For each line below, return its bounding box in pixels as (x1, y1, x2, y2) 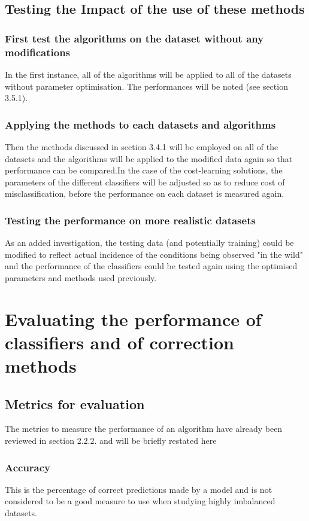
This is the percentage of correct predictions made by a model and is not (5, 483, 272, 495)
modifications (5, 44, 71, 59)
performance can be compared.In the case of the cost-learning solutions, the (5, 164, 283, 176)
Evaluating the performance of (5, 306, 262, 331)
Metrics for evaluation (5, 394, 145, 413)
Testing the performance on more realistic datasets (5, 212, 256, 227)
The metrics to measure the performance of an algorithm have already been (5, 422, 283, 435)
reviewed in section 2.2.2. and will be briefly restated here (5, 434, 217, 447)
